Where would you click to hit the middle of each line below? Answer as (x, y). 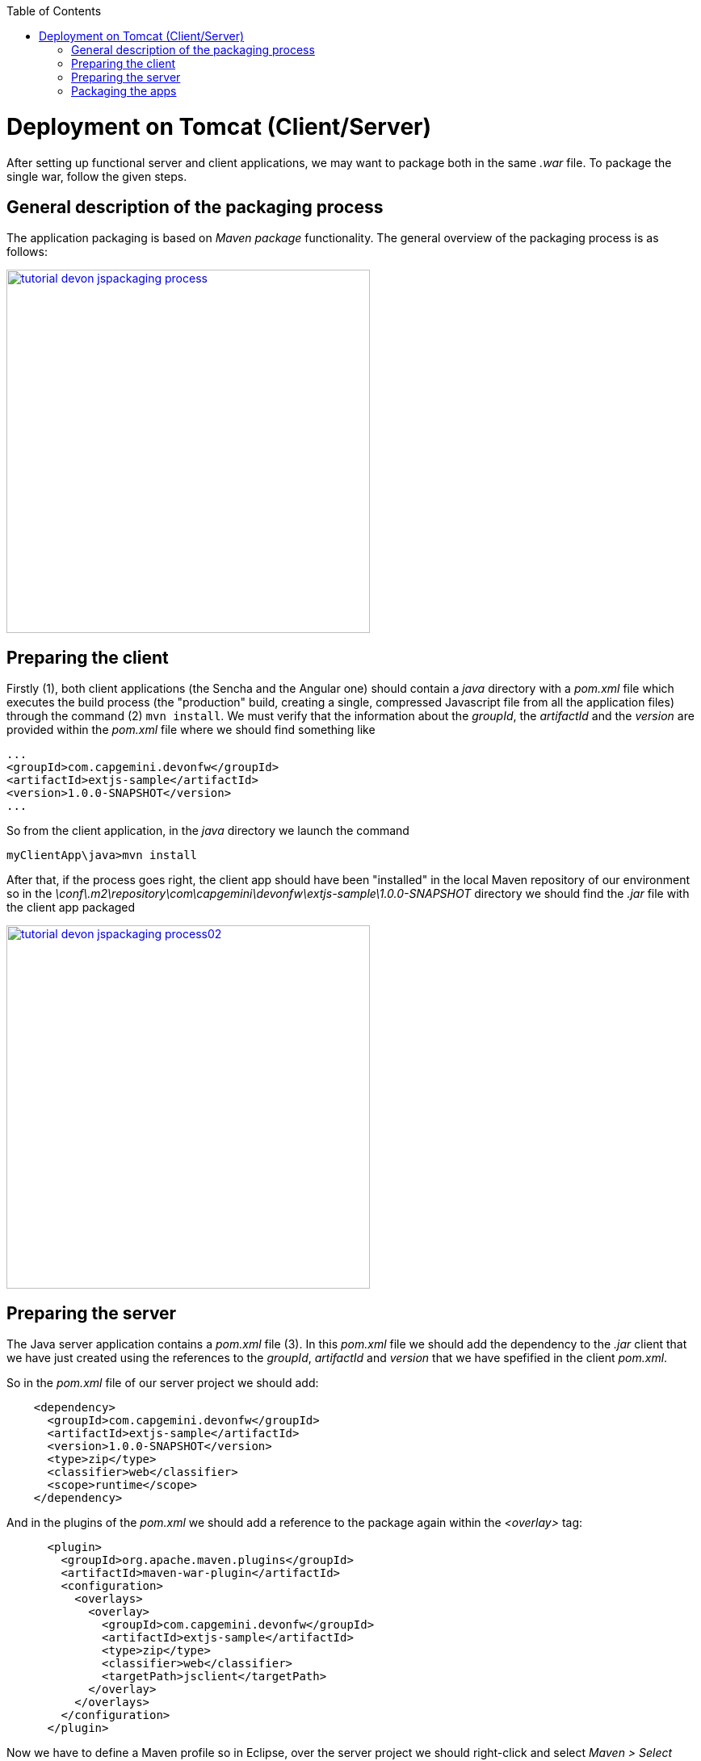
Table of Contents (54, 11)
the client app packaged (71, 908)
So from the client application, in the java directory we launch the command (208, 831)
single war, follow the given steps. (97, 176)
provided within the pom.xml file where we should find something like (191, 730)
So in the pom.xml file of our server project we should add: (163, 1383)
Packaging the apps (124, 91)
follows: (27, 252)
